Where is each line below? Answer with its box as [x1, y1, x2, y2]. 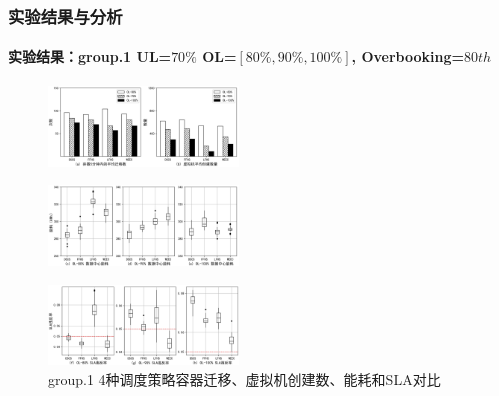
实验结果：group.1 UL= [8, 46, 172, 67]
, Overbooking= [351, 46, 465, 67]
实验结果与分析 [8, 3, 123, 28]
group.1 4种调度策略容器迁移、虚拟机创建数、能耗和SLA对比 [48, 368, 441, 389]
